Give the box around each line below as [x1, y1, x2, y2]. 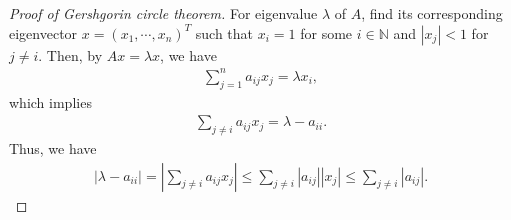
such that [195, 22, 254, 43]
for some [300, 22, 353, 43]
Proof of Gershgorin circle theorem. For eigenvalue [9, 3, 318, 23]
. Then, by [38, 44, 103, 65]
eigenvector [9, 22, 78, 43]
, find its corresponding [361, 3, 503, 23]
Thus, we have [9, 137, 97, 158]
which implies [9, 91, 92, 112]
